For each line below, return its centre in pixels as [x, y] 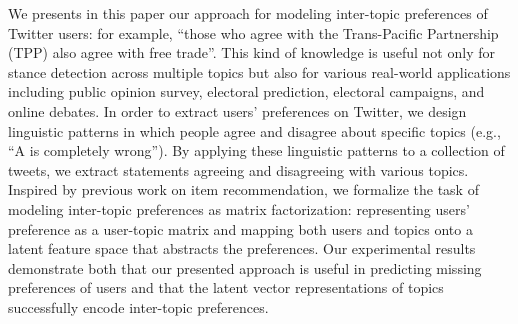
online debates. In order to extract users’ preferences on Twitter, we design [237, 110]
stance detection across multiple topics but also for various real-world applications [259, 71]
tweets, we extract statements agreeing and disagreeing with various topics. [238, 169]
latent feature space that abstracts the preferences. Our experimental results [242, 248]
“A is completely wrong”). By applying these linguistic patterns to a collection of [256, 150]
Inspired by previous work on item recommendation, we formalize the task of [243, 189]
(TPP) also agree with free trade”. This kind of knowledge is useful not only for [251, 52]
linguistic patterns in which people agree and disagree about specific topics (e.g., [254, 130]
